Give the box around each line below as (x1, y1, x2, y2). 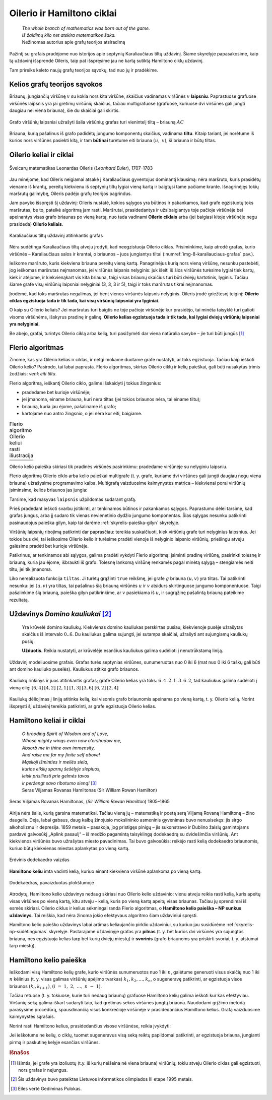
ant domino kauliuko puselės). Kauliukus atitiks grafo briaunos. (9, 666, 140, 672)
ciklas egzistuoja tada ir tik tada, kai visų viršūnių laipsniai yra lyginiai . (9, 298, 160, 304)
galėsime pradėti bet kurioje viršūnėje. (9, 543, 89, 549)
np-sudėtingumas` (9, 929, 48, 935)
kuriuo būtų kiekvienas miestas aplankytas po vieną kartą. (9, 845, 130, 851)
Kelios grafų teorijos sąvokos (9, 80, 103, 89)
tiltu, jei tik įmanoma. (9, 566, 52, 572)
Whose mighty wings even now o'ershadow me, (22, 738, 122, 744)
